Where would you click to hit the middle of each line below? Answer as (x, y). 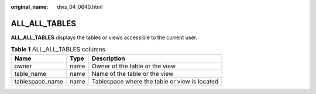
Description (108, 58)
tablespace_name (39, 81)
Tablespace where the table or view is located (155, 81)
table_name (30, 74)
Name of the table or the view (133, 74)
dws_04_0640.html (80, 7)
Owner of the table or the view (133, 66)
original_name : (30, 7)
